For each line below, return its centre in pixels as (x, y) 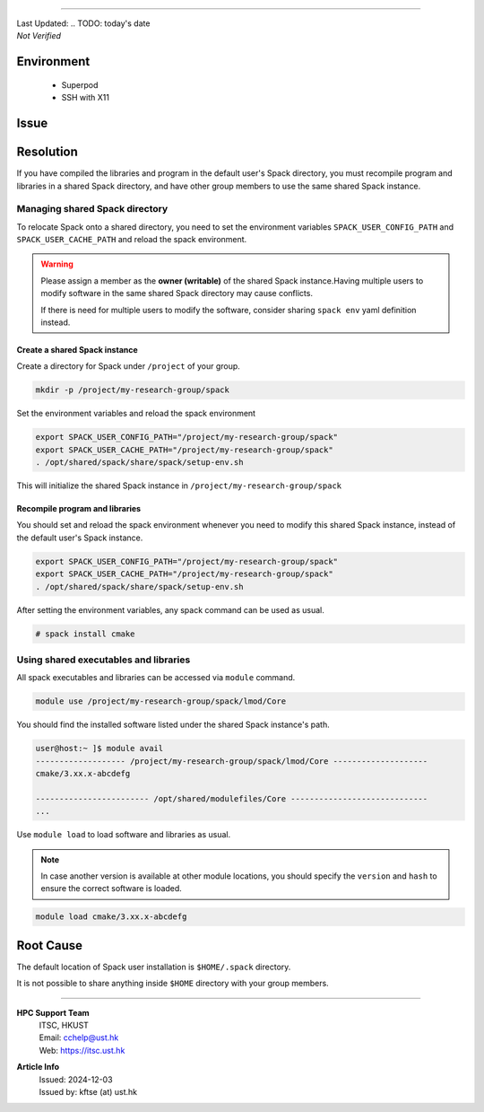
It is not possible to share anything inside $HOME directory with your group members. (173, 984)
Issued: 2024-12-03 (76, 1079)
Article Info (38, 1067)
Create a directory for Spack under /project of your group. (129, 366)
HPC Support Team (53, 1012)
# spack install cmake (85, 634)
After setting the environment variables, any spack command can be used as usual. (170, 609)
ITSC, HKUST (64, 1025)
